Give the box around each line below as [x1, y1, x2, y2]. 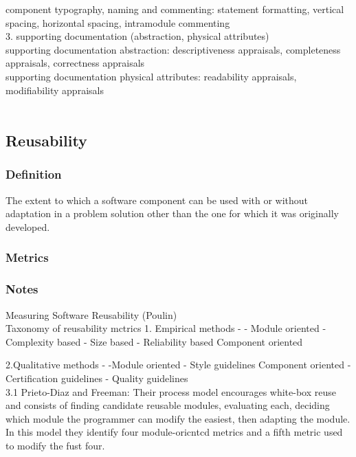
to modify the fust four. [5, 438, 105, 452]
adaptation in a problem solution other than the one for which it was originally [5, 206, 339, 221]
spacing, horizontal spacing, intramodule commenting [5, 15, 230, 30]
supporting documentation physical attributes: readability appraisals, [5, 69, 297, 83]
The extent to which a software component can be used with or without [5, 192, 309, 207]
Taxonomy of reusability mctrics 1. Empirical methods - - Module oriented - [5, 321, 326, 335]
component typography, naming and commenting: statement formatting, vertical [5, 2, 344, 16]
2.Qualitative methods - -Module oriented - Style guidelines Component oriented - [5, 357, 351, 372]
